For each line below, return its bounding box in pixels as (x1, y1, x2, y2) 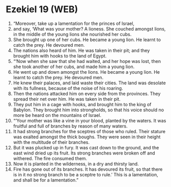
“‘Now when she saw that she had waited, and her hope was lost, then (13, 58, 161, 64)
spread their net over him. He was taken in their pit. (13, 96, 121, 102)
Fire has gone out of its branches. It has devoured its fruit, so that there (13, 166, 163, 172)
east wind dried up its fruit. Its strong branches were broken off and (13, 150, 155, 156)
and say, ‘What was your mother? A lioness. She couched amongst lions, (13, 25, 166, 32)
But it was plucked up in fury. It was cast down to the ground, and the (13, 144, 159, 150)
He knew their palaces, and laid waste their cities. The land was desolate (13, 80, 166, 86)
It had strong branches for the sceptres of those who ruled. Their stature (13, 128, 166, 134)
